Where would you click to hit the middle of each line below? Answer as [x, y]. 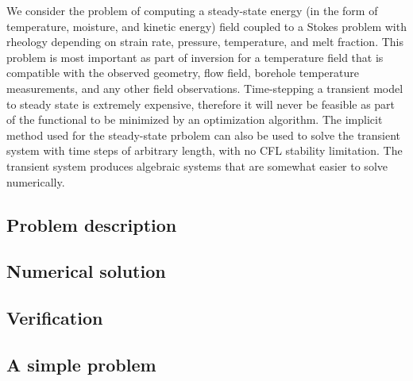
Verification [55, 318]
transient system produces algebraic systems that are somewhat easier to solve [197, 165]
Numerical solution [86, 271]
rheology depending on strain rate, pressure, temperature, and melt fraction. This [205, 42]
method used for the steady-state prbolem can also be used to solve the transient [204, 135]
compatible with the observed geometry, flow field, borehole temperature [183, 73]
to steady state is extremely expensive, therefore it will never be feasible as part [201, 104]
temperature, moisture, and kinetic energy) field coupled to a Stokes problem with [206, 26]
